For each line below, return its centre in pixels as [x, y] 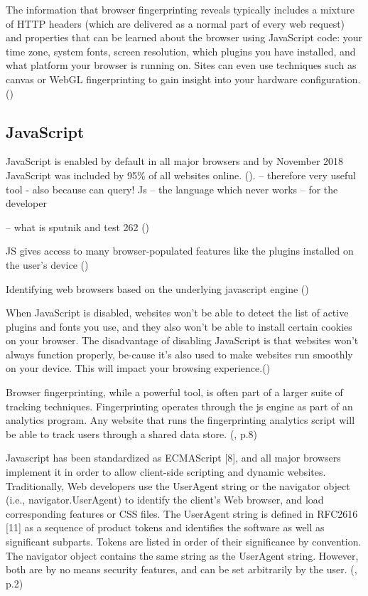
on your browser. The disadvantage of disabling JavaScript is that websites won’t [182, 340]
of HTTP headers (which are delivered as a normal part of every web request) [175, 23]
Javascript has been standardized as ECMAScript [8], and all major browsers [173, 458]
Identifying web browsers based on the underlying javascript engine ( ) [157, 288]
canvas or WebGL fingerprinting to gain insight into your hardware [152, 79]
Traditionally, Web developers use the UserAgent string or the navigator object [178, 485]
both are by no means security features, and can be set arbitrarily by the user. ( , [182, 569]
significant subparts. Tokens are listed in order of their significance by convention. [184, 542]
